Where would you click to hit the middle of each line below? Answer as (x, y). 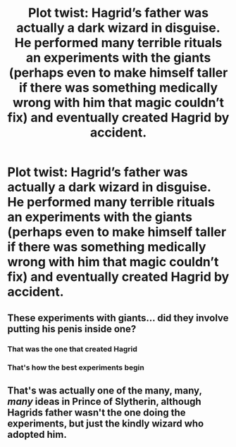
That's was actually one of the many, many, (105, 390)
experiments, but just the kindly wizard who (106, 423)
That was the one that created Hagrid (72, 348)
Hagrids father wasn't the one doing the (97, 412)
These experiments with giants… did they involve (118, 318)
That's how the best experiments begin (76, 367)
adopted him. (37, 434)
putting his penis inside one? (72, 329)
